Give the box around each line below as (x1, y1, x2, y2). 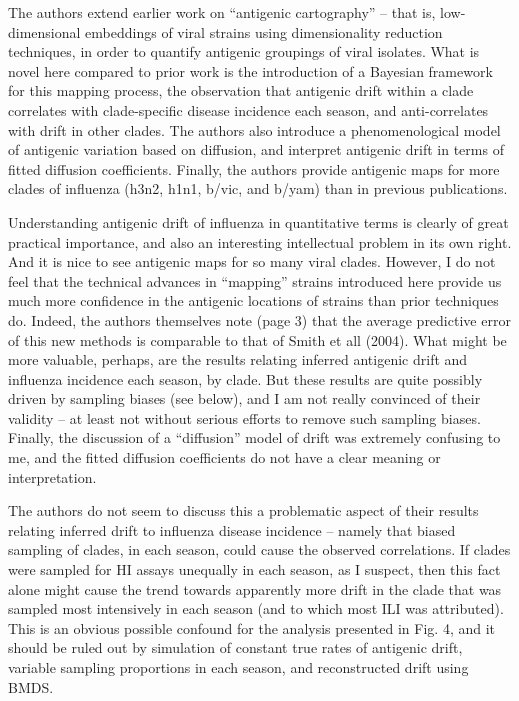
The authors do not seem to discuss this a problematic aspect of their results (8, 500, 479, 521)
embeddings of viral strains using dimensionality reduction (85, 21, 443, 42)
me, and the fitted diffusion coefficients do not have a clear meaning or (8, 447, 441, 468)
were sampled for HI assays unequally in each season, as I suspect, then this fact (8, 559, 501, 580)
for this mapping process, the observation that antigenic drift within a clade (8, 80, 474, 101)
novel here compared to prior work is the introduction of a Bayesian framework (8, 60, 493, 81)
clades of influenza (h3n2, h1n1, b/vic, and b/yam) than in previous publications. (8, 178, 508, 199)
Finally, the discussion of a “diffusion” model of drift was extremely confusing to (8, 427, 501, 448)
